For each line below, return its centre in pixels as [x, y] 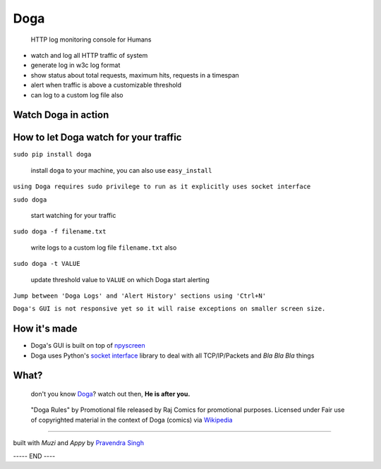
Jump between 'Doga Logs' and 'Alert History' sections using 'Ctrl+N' [140, 296]
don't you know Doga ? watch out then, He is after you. [110, 394]
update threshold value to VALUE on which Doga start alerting [120, 279]
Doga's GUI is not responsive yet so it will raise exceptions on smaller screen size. [169, 309]
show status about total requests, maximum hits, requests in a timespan [135, 75]
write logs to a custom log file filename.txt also [104, 248]
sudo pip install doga [52, 154]
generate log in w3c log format [75, 65]
